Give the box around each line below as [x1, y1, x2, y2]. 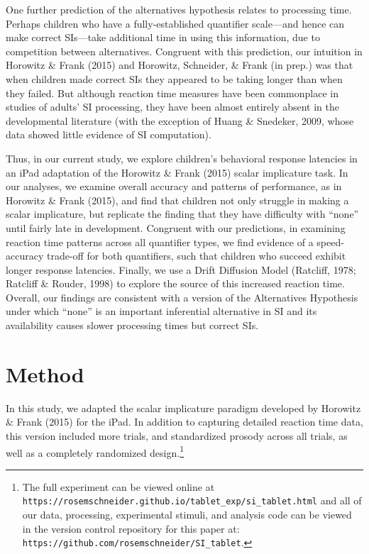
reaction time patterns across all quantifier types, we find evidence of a [6, 234, 314, 249]
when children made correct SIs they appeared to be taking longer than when [6, 71, 343, 86]
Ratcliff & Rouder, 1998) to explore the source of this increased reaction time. [6, 276, 345, 291]
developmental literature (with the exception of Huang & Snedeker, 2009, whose [6, 113, 354, 128]
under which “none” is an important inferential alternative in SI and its [6, 304, 317, 318]
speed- [316, 234, 344, 249]
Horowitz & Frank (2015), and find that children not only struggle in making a [6, 192, 349, 207]
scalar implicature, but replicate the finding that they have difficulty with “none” [6, 206, 359, 221]
